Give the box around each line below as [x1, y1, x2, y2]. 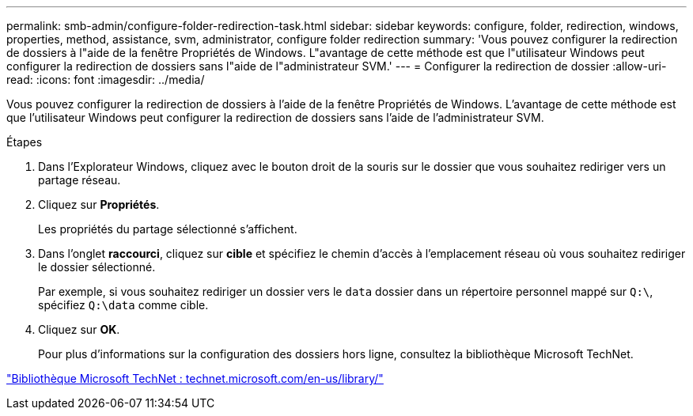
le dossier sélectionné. [38, 260, 156, 274]
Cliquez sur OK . [38, 323, 120, 336]
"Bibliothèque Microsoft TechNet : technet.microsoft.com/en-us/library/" [6, 372, 384, 385]
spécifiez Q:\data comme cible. [38, 298, 209, 312]
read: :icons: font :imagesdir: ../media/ [6, 73, 205, 86]
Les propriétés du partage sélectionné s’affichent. [38, 222, 297, 236]
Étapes [6, 135, 43, 149]
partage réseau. [38, 173, 121, 187]
